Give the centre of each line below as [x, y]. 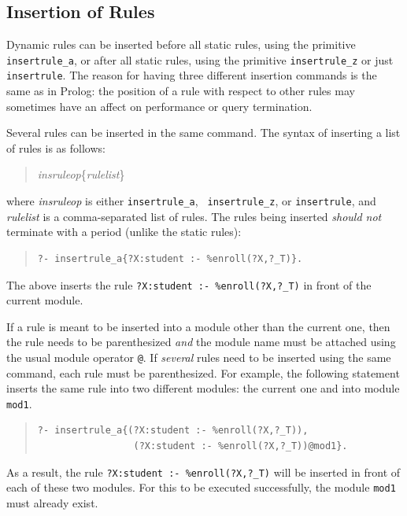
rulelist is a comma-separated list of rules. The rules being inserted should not [194, 216]
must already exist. [52, 502]
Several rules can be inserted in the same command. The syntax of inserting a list [203, 133]
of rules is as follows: [56, 147]
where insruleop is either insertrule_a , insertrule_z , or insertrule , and [191, 201]
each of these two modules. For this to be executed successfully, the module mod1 [201, 487]
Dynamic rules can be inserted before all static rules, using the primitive [181, 44]
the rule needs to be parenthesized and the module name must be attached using [201, 342]
